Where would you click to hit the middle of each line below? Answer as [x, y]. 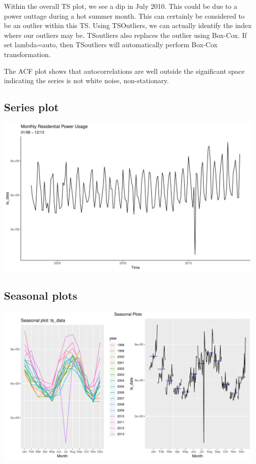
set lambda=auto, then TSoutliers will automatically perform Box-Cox [111, 45]
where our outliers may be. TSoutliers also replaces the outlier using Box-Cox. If [126, 35]
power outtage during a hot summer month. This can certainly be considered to [124, 15]
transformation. [27, 54]
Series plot [32, 107]
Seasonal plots [41, 295]
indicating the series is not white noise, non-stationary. [86, 80]
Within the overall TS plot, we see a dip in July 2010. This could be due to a [121, 6]
